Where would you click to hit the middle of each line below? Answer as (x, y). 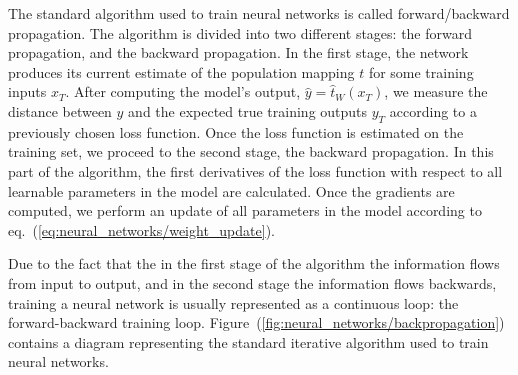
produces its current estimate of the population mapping (181, 71)
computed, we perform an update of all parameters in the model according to (245, 210)
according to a (433, 110)
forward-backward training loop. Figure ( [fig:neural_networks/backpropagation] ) (256, 322)
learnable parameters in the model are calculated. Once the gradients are (231, 190)
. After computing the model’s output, (183, 91)
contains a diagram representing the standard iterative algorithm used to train (248, 341)
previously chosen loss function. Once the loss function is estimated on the (236, 131)
